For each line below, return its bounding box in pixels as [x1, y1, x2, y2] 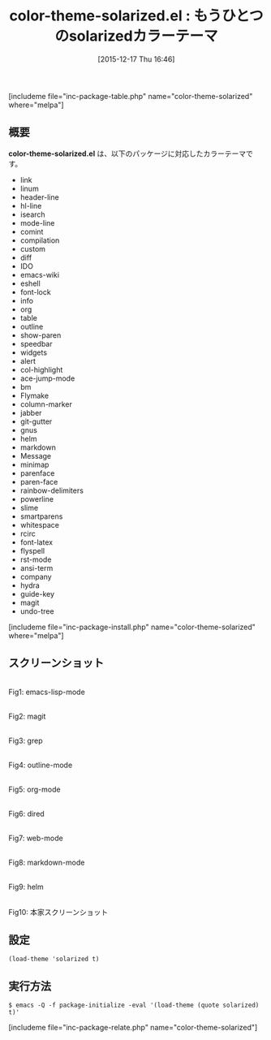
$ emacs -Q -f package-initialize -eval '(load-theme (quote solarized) [8, 1001, 260, 1010]
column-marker [19, 399, 73, 409]
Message [19, 451, 51, 460]
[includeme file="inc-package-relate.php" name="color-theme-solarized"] [8, 1023, 258, 1033]
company [19, 572, 52, 581]
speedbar [19, 339, 53, 348]
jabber [19, 408, 42, 417]
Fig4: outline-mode [8, 760, 73, 770]
